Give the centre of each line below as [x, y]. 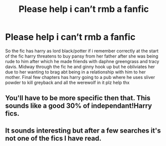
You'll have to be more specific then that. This [78, 98]
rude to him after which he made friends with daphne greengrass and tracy [82, 61]
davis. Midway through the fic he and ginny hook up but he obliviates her [80, 67]
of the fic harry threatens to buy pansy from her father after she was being [82, 56]
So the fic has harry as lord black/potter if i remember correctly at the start [82, 51]
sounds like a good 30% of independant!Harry [79, 106]
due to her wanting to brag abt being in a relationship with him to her [76, 72]
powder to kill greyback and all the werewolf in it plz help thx [67, 82]
